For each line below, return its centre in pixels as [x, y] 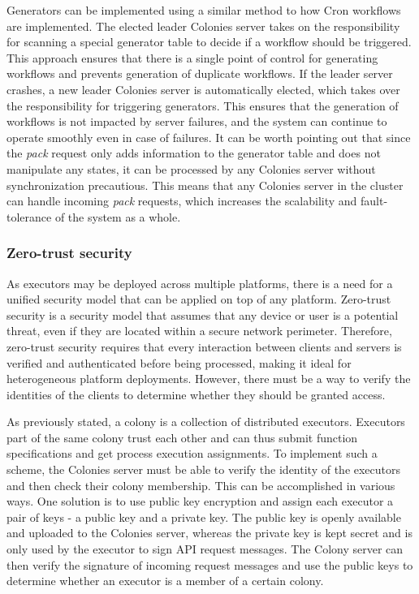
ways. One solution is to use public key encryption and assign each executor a [200, 501]
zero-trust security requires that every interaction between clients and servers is [204, 346]
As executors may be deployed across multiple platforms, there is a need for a [200, 283]
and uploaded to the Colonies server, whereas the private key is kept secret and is [209, 533]
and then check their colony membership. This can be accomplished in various [201, 485]
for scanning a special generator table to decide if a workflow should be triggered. [209, 42]
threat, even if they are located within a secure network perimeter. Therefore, [199, 331]
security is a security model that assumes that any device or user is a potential [203, 314]
